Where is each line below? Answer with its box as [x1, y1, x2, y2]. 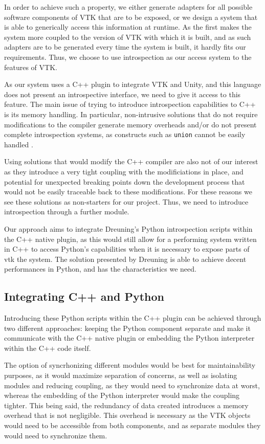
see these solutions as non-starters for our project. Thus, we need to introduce [4, 196, 249, 207]
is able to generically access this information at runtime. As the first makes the [4, 21, 252, 32]
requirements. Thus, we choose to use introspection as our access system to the [4, 51, 252, 62]
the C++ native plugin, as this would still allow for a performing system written [4, 233, 257, 244]
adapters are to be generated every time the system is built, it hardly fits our [4, 41, 246, 52]
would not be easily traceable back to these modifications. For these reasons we [4, 186, 252, 197]
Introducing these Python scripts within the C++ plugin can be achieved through [4, 313, 261, 323]
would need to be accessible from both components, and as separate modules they [4, 420, 261, 431]
